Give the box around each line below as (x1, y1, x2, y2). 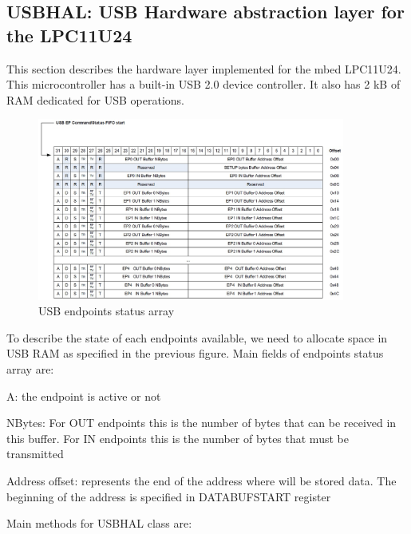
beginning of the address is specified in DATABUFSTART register (6, 488, 331, 504)
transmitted (6, 445, 64, 462)
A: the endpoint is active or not (6, 387, 161, 404)
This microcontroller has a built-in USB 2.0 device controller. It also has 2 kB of (6, 76, 401, 93)
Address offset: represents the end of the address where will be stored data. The (6, 472, 397, 489)
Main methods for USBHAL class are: (6, 515, 192, 532)
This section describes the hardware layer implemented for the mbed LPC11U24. (6, 60, 401, 77)
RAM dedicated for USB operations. (6, 91, 185, 108)
